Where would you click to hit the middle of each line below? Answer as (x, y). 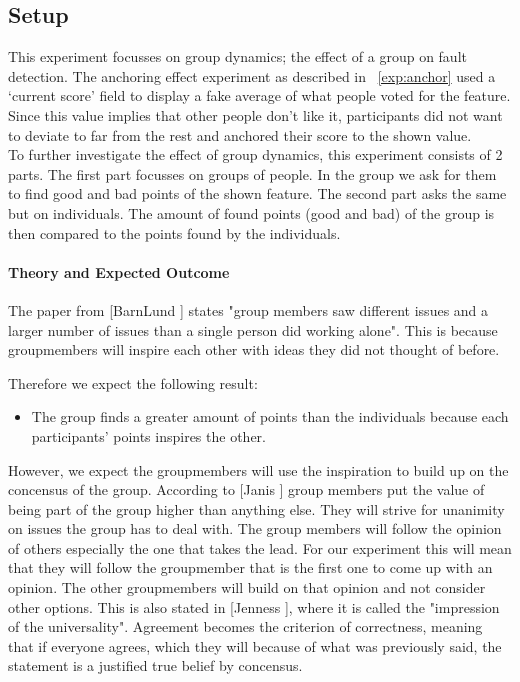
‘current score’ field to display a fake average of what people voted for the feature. (259, 95)
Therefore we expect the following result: (133, 382)
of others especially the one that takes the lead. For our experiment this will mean (260, 547)
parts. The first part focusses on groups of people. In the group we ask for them (252, 173)
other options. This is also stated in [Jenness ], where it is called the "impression (254, 606)
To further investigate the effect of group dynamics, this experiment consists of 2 (255, 154)
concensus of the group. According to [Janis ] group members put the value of (246, 489)
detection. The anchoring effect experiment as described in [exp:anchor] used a (252, 75)
